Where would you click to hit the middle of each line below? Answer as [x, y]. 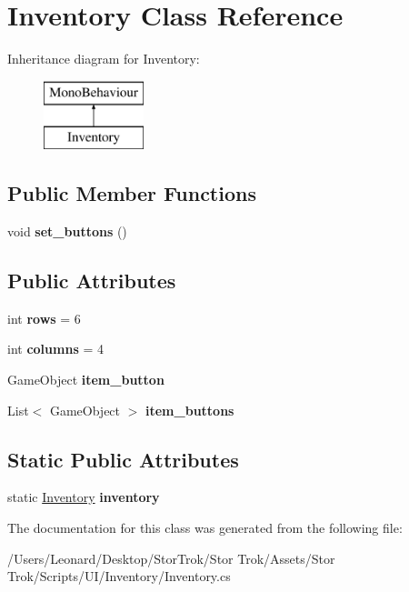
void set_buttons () [67, 231]
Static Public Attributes [123, 459]
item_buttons [190, 410]
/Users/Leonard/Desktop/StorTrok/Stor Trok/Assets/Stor [171, 558]
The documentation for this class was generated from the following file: [205, 528]
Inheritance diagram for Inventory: [104, 59]
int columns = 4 [55, 349]
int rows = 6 [44, 318]
